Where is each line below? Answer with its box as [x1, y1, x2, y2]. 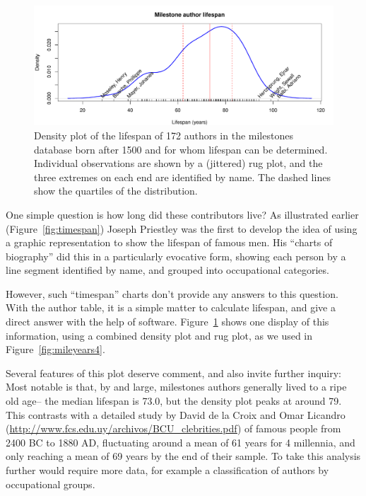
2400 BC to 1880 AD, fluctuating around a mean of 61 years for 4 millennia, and [6, 434, 355, 449]
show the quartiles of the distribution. [34, 183, 198, 198]
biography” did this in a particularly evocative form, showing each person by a [6, 248, 346, 263]
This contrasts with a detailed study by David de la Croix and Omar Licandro [6, 407, 346, 422]
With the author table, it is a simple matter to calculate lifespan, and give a [6, 300, 336, 315]
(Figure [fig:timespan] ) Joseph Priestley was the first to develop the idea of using [6, 221, 358, 236]
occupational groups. [6, 476, 95, 491]
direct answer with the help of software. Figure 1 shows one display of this [6, 314, 329, 329]
